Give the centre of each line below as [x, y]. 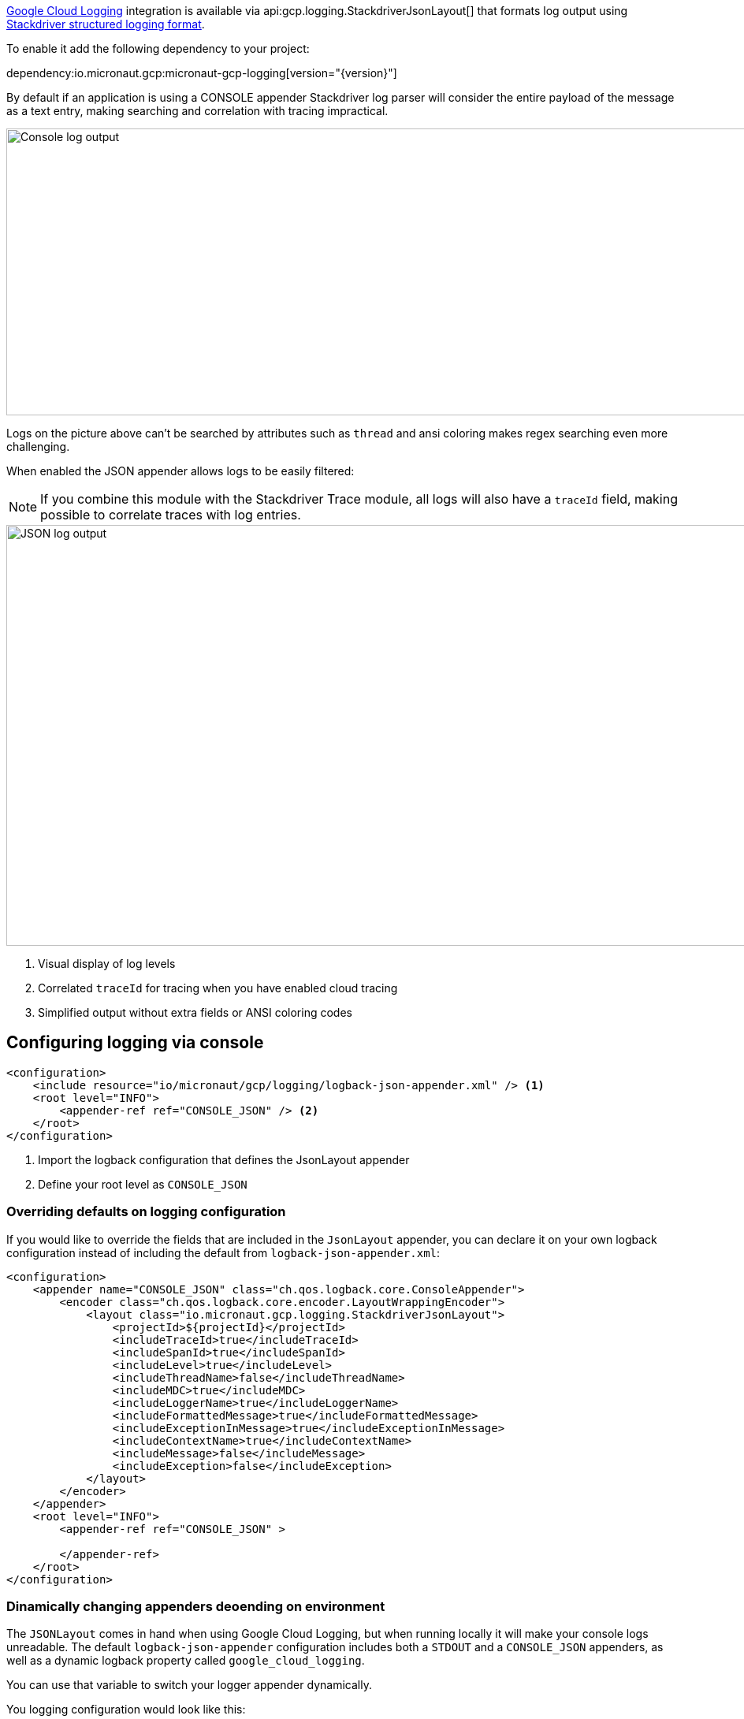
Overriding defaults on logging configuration [146, 1212]
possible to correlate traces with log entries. [171, 515]
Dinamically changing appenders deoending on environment [196, 1606]
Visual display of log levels [107, 964]
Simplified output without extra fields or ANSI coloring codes [195, 1012]
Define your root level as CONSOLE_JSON [143, 1184]
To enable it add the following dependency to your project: [158, 48]
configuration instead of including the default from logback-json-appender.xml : [223, 1252]
